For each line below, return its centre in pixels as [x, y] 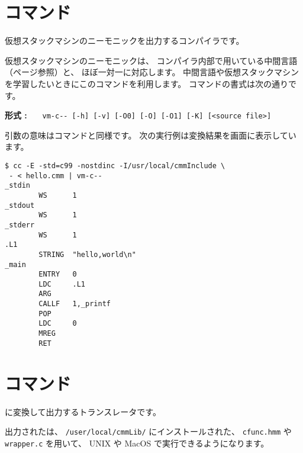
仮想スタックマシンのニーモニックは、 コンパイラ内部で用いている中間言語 [151, 60]
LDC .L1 [62, 284]
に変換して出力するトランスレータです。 [83, 411]
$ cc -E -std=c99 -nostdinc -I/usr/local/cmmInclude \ [115, 166]
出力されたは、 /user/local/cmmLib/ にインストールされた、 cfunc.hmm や [148, 431]
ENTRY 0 [58, 274]
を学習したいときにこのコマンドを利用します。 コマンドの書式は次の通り [146, 83]
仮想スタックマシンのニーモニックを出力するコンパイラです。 [125, 41]
